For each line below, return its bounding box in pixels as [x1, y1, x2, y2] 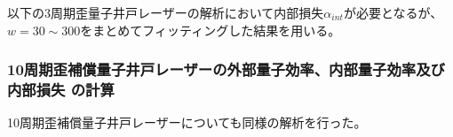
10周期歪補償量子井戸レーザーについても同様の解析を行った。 [7, 113, 367, 132]
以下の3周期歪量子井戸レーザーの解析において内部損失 [7, 4, 324, 21]
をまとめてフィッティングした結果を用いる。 [80, 20, 341, 39]
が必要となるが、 [343, 4, 443, 21]
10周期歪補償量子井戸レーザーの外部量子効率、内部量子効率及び [7, 58, 445, 80]
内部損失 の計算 [7, 79, 115, 101]
